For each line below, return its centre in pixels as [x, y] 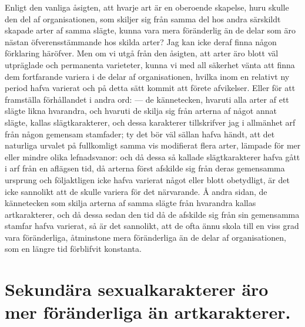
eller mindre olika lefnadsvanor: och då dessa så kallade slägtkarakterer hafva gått [152, 156]
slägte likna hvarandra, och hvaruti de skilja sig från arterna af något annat [141, 111]
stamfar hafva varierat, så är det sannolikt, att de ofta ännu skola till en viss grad [152, 226]
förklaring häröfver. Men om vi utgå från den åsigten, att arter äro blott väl [142, 53]
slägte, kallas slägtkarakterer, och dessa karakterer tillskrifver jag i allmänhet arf [150, 122]
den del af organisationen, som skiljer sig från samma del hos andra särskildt [143, 18]
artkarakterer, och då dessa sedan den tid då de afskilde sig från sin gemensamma [152, 214]
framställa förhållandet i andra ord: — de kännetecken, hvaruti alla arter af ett [147, 99]
